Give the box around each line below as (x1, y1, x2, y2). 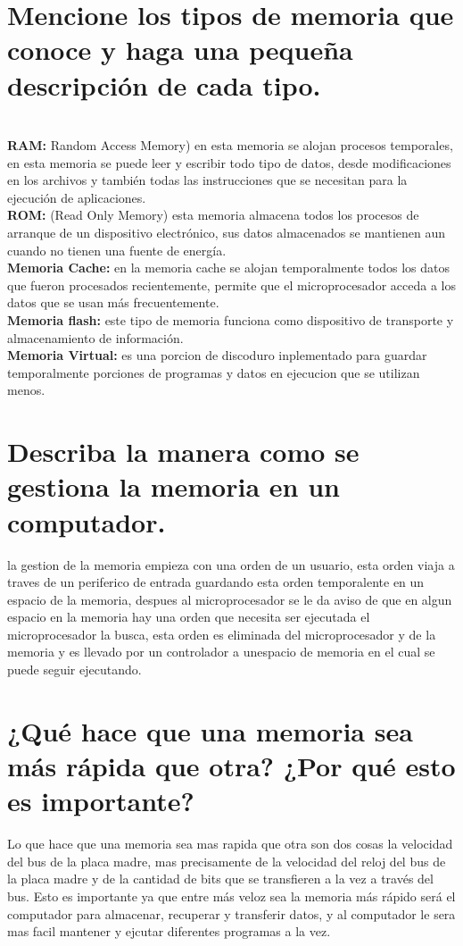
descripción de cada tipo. (7, 66, 321, 103)
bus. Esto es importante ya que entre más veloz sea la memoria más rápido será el (7, 886, 456, 905)
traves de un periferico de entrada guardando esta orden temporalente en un (7, 573, 425, 591)
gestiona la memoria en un (7, 468, 340, 505)
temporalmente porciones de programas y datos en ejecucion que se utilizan (7, 363, 420, 381)
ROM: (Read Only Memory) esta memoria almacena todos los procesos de (7, 205, 419, 224)
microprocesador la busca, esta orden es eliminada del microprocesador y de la (7, 624, 436, 643)
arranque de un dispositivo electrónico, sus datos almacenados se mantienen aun (7, 223, 446, 242)
